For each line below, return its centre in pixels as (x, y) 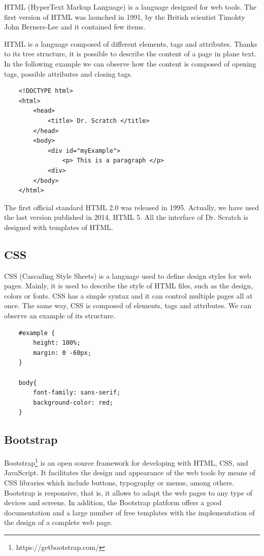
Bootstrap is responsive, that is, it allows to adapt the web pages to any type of (128, 492)
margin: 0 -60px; (62, 353)
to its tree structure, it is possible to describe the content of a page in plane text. (130, 54)
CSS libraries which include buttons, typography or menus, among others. (119, 483)
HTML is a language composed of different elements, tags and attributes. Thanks (131, 43)
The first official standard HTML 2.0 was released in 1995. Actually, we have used (131, 207)
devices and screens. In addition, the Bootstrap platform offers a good (113, 502)
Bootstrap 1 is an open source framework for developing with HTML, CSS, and (126, 462)
